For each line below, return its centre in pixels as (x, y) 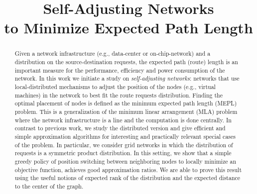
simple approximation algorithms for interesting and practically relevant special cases (125, 136)
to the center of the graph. (49, 186)
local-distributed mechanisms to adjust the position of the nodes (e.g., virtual (115, 86)
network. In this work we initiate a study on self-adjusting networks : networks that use (127, 78)
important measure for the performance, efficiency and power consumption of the (120, 70)
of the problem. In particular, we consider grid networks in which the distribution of (124, 145)
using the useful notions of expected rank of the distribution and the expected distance (128, 178)
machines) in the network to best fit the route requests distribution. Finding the (119, 95)
